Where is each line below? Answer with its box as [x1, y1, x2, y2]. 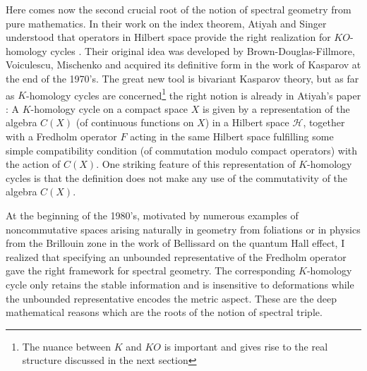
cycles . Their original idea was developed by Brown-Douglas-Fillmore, [50, 43, 355, 58]
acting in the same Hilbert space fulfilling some [130, 129, 334, 143]
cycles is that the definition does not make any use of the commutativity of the [6, 170, 348, 185]
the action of [6, 157, 61, 171]
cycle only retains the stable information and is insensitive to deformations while [6, 276, 354, 291]
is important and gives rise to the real [164, 339, 328, 353]
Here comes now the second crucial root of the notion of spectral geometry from [6, 2, 351, 16]
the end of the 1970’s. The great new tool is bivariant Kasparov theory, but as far [6, 71, 359, 85]
